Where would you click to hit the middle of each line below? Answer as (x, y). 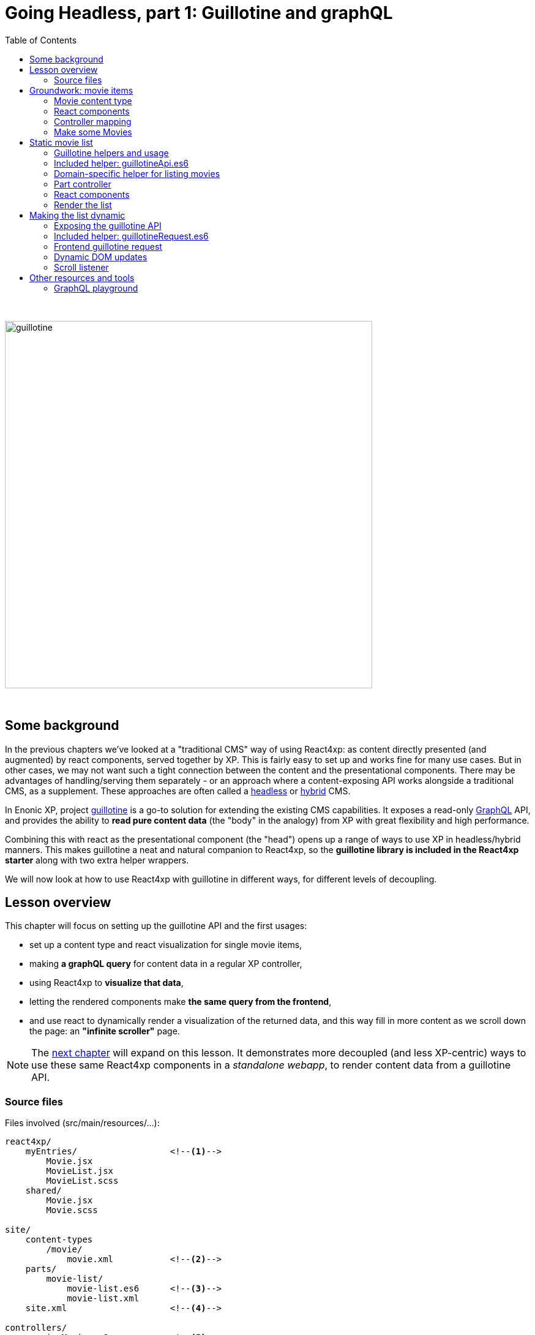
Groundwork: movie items (81, 90)
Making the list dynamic (77, 215)
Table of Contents (41, 40)
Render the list (83, 205)
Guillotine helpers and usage (111, 152)
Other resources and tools (82, 277)
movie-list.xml (103, 1299)
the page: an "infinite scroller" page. (105, 1031)
